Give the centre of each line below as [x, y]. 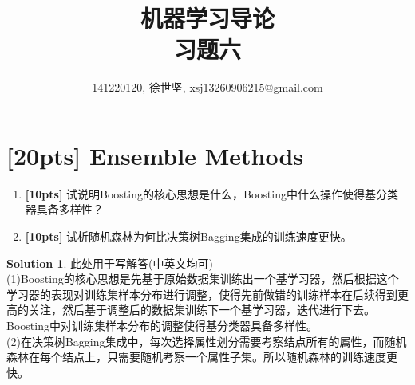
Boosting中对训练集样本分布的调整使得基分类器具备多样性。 [162, 325]
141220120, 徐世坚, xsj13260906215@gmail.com [207, 87]
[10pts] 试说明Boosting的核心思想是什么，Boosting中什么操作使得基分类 [211, 193]
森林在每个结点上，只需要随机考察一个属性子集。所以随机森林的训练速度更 [202, 357]
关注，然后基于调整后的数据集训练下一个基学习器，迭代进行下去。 [202, 310]
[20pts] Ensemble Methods [155, 155]
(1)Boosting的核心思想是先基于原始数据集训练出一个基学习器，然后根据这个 [203, 279]
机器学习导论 [207, 18]
